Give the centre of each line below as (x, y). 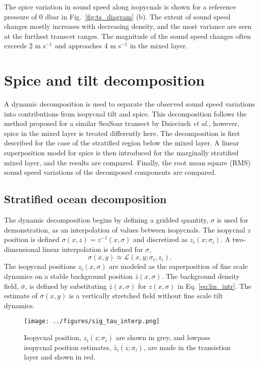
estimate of (21, 296)
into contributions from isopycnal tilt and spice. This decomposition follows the (125, 113)
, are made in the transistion (187, 347)
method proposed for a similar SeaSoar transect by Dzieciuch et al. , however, (122, 123)
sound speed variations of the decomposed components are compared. (110, 172)
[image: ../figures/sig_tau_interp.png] (92, 321)
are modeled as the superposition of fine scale (178, 266)
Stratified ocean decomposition (85, 199)
